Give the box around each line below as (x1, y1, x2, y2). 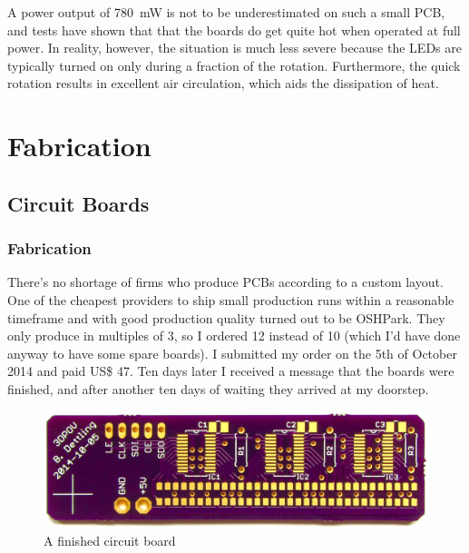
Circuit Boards (7, 189, 150, 217)
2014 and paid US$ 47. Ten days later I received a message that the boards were (7, 361, 454, 380)
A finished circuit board (44, 531, 176, 550)
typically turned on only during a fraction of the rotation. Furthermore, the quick (7, 55, 461, 74)
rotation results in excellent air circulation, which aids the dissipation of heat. (7, 74, 439, 93)
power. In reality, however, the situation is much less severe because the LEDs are (7, 38, 462, 57)
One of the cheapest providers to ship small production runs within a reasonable (7, 290, 454, 309)
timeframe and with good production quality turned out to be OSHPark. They (7, 308, 445, 327)
